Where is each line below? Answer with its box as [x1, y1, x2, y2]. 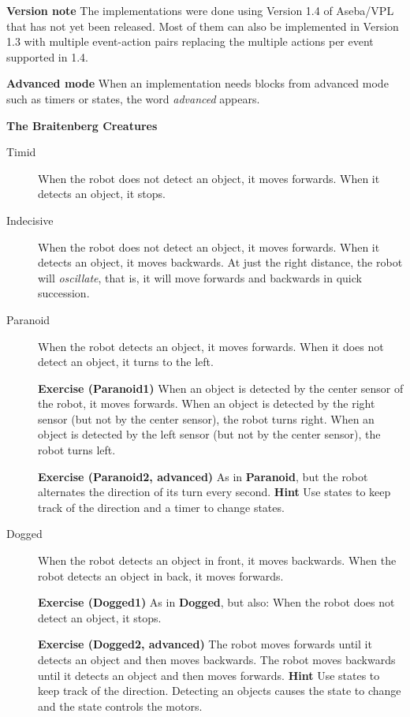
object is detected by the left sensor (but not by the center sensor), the [38, 426, 381, 443]
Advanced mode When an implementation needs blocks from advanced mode [6, 75, 389, 91]
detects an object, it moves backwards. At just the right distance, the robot [38, 254, 403, 271]
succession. [38, 285, 90, 301]
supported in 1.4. [6, 48, 88, 65]
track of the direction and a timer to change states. [38, 499, 285, 515]
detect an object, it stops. [38, 609, 162, 626]
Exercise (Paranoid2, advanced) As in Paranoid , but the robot [38, 468, 368, 484]
